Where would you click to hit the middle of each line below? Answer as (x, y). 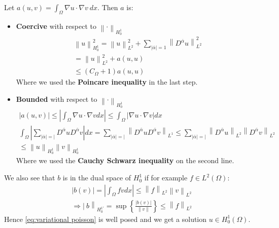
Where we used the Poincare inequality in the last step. (107, 82)
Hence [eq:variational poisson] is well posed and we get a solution (106, 219)
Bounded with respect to (57, 99)
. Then (108, 7)
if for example (166, 178)
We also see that (30, 178)
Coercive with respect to (56, 26)
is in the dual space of (97, 178)
